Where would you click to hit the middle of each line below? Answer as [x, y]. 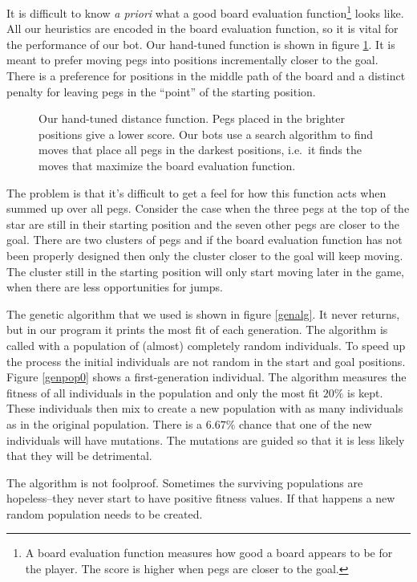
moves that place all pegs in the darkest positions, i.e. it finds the [200, 150]
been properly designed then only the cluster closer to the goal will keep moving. [205, 255]
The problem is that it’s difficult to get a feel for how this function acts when [196, 192]
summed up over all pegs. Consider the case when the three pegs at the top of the [208, 208]
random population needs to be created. [105, 513]
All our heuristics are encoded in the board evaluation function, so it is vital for [202, 28]
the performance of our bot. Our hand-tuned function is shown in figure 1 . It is [201, 44]
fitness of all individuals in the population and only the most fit [163, 392]
